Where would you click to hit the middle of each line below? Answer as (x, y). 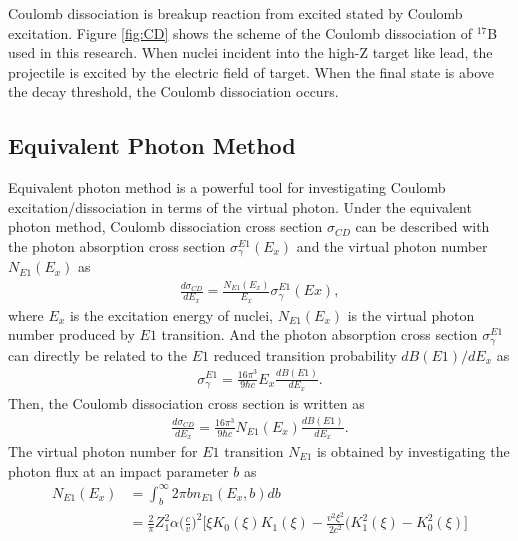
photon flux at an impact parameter (118, 470)
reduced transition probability (305, 354)
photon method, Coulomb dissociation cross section (165, 226)
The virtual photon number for (103, 450)
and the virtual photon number (392, 245)
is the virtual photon (411, 314)
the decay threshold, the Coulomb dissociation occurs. (173, 91)
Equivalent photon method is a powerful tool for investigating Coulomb (227, 187)
